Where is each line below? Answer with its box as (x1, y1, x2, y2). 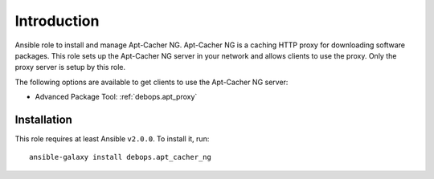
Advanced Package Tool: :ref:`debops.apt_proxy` (35, 92, 198, 102)
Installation (14, 112, 72, 126)
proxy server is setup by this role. (14, 63, 126, 72)
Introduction (14, 12, 100, 30)
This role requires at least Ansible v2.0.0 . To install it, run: (14, 134, 210, 144)
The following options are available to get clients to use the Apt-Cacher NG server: (14, 77, 289, 87)
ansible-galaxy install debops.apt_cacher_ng (29, 153, 212, 162)
